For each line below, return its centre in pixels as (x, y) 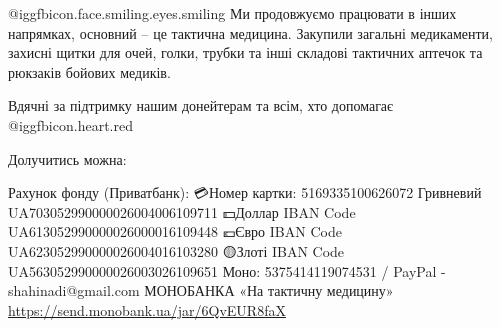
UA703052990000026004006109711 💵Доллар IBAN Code (182, 211)
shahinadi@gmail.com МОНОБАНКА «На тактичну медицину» (201, 290)
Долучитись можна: (67, 158)
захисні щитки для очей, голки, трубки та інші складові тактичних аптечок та (245, 52)
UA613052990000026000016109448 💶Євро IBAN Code (175, 231)
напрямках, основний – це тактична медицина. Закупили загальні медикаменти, (250, 32)
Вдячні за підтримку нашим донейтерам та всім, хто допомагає (201, 105)
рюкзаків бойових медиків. (89, 71)
